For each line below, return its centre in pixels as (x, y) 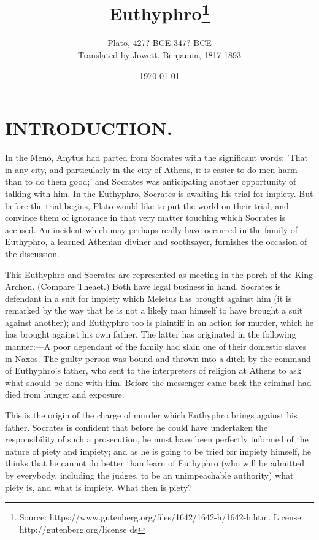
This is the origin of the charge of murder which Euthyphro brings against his (151, 415)
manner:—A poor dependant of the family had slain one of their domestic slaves (156, 346)
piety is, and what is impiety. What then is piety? (98, 487)
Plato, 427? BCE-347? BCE (159, 43)
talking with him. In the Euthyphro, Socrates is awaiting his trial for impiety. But (159, 193)
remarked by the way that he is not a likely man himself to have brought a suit (154, 310)
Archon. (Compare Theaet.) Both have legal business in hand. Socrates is (143, 286)
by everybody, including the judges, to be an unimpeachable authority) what (149, 475)
